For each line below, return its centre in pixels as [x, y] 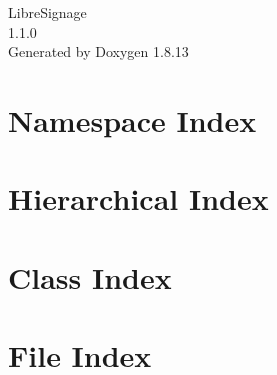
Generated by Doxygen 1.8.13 [98, 51]
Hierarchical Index [138, 198]
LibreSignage [47, 12]
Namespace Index [132, 119]
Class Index [90, 276]
